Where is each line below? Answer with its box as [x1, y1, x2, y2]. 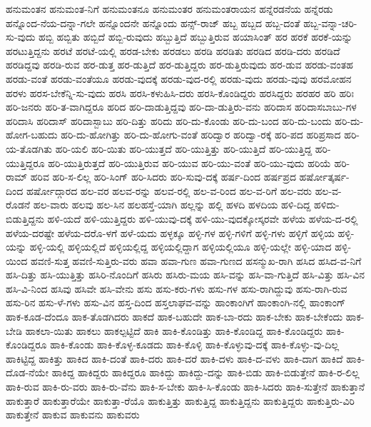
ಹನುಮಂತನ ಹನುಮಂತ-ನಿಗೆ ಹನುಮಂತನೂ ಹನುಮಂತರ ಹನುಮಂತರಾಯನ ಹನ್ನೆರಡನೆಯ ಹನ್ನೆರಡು [6, 1, 333, 16]
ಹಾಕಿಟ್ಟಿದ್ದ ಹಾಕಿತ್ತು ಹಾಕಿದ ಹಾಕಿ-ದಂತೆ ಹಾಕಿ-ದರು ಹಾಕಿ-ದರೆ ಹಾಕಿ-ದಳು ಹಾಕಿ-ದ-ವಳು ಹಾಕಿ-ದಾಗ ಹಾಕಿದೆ [6, 351, 343, 366]
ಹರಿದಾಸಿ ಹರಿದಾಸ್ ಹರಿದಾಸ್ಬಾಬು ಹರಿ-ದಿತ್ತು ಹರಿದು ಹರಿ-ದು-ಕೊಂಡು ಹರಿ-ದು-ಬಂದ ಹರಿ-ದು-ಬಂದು [6, 113, 332, 128]
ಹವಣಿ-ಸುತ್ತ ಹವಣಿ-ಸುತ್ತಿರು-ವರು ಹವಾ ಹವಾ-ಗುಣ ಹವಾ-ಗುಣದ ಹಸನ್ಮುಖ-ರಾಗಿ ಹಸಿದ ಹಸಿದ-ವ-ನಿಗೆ [30, 253, 362, 268]
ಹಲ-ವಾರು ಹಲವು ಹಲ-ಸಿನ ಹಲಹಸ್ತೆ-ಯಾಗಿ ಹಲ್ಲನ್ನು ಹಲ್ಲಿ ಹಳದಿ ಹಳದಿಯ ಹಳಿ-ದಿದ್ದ [33, 197, 311, 212]
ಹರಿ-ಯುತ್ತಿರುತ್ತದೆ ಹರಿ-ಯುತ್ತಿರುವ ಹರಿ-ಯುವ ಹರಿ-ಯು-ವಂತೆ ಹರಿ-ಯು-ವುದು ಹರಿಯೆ [48, 155, 331, 170]
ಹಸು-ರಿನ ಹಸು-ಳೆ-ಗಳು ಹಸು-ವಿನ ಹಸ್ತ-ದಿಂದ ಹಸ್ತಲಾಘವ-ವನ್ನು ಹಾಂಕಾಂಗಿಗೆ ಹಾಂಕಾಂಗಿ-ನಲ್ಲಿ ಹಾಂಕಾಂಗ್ [6, 295, 346, 310]
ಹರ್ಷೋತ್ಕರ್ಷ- [299, 169, 350, 184]
